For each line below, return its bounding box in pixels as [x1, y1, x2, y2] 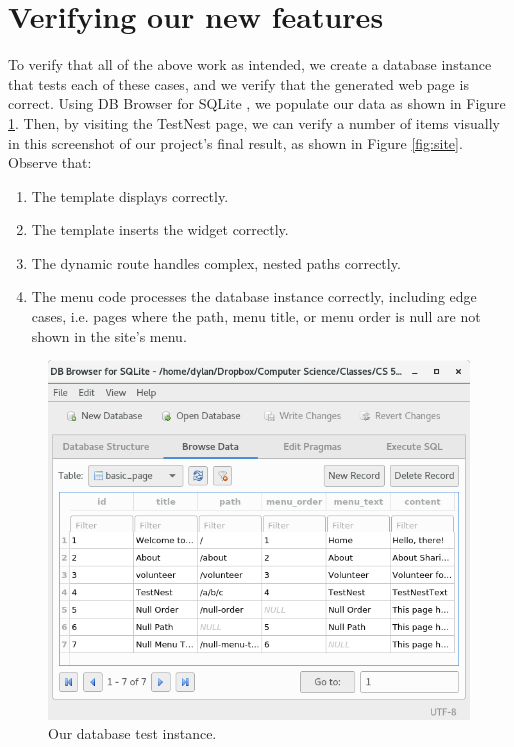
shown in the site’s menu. [31, 325, 187, 346]
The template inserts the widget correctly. [31, 219, 289, 240]
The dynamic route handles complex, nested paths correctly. [31, 252, 401, 273]
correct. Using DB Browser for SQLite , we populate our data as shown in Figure [8, 93, 506, 114]
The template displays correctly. [31, 185, 229, 206]
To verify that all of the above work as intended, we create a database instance [8, 54, 492, 75]
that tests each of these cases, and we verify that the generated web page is [8, 73, 469, 94]
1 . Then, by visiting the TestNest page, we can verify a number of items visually [8, 112, 500, 133]
